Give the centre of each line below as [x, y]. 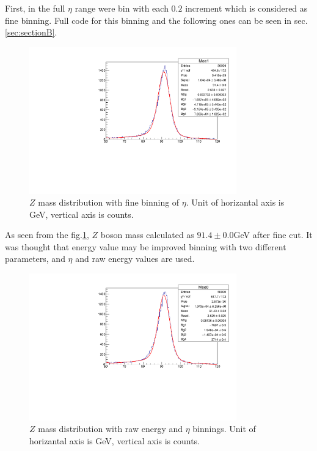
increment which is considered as [246, 8]
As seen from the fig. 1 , [47, 235]
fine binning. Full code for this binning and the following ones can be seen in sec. [156, 20]
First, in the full [35, 8]
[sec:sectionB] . [31, 32]
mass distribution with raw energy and [111, 429]
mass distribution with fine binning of [109, 202]
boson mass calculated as [147, 235]
